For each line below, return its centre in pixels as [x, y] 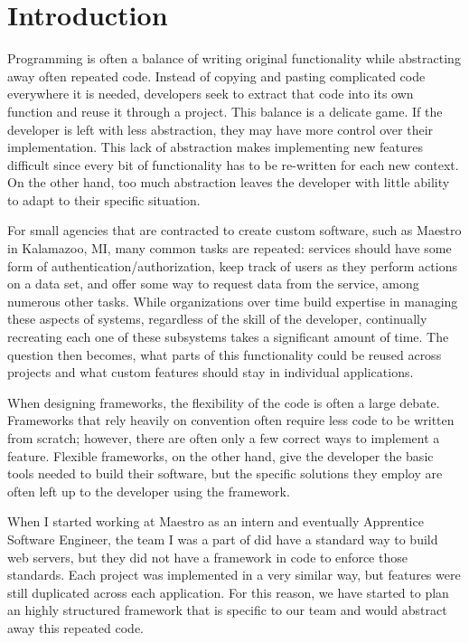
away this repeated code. [75, 627]
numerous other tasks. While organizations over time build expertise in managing [233, 301]
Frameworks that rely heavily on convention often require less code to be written [231, 420]
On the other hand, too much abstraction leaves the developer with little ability [229, 182]
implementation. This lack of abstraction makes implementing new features [216, 147]
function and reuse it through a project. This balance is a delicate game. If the [225, 111]
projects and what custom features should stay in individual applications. [211, 372]
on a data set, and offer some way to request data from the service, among [213, 284]
